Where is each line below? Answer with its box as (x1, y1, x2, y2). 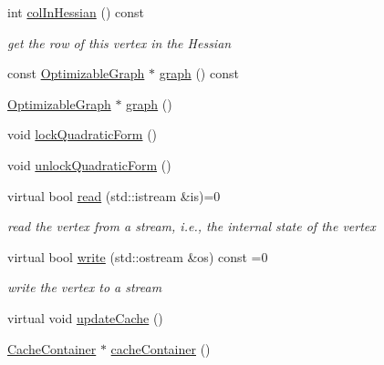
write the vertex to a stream (7, 278, 162, 297)
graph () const (159, 64, 239, 83)
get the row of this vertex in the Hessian (7, 33, 232, 52)
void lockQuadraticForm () (7, 125, 158, 144)
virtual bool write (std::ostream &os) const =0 (7, 247, 268, 266)
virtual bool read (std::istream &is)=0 (7, 186, 221, 205)
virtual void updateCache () (7, 308, 163, 327)
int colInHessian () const (7, 3, 144, 21)
